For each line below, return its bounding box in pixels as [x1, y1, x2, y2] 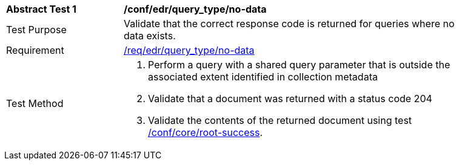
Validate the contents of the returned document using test [148, 114, 412, 126]
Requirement [6, 44, 64, 56]
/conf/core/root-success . [148, 126, 263, 138]
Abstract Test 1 [6, 3, 76, 15]
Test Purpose [6, 24, 67, 36]
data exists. [124, 30, 176, 42]
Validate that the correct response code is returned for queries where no [124, 18, 455, 30]
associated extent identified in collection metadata [148, 71, 378, 83]
